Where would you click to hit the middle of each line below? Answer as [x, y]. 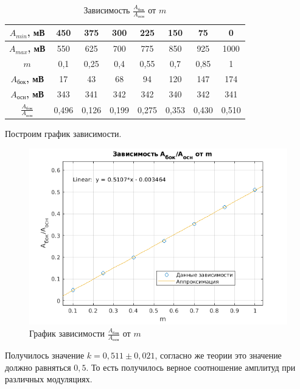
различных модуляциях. [49, 379]
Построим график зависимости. [63, 134]
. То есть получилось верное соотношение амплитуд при [191, 367]
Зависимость [107, 10]
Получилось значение [45, 355]
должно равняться [38, 367]
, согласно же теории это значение [218, 355]
